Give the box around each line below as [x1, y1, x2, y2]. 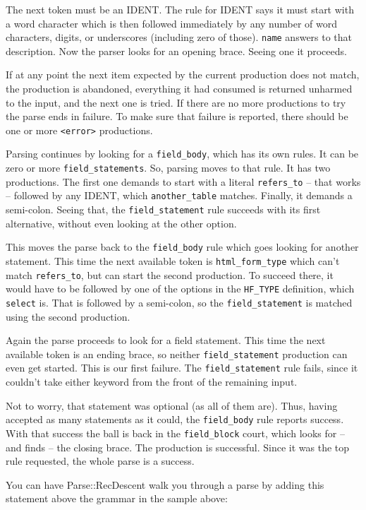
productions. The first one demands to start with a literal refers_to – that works [6, 174, 361, 189]
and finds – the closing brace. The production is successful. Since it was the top [6, 439, 350, 454]
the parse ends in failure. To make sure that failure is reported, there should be [6, 109, 348, 124]
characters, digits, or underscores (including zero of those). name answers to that [6, 30, 353, 45]
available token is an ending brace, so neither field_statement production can [6, 346, 348, 361]
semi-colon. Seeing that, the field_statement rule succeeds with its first [6, 202, 321, 217]
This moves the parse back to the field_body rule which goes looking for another [6, 239, 359, 254]
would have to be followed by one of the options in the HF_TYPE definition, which [6, 281, 355, 296]
